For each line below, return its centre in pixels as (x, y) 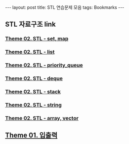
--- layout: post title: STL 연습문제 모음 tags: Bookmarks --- (65, 7)
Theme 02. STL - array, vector (42, 118)
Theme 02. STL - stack (33, 91)
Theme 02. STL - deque (34, 78)
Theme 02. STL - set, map (37, 39)
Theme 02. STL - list (30, 52)
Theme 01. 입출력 (31, 135)
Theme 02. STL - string (33, 105)
